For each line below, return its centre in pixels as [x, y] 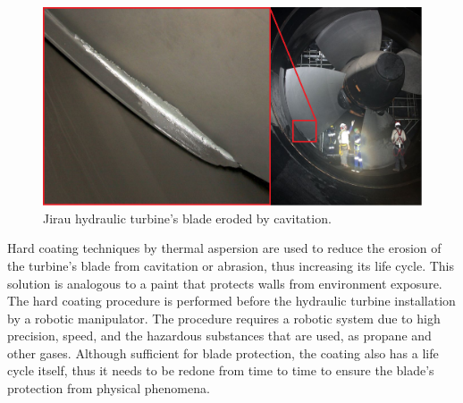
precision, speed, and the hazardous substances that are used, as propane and [219, 336]
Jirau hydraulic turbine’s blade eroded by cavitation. [187, 218]
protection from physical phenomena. [109, 388]
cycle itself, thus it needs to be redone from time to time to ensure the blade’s [221, 370]
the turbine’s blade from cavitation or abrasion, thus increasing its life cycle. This [231, 265]
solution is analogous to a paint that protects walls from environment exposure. [225, 283]
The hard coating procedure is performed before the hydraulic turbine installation [231, 301]
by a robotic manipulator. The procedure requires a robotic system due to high [224, 318]
